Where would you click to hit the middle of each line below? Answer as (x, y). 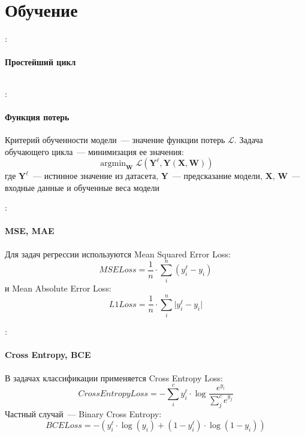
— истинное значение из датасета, (96, 176)
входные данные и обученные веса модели (82, 187)
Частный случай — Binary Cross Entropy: (83, 413)
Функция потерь (37, 116)
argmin (113, 164)
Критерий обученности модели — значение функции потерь (115, 139)
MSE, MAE (30, 231)
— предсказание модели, (217, 176)
